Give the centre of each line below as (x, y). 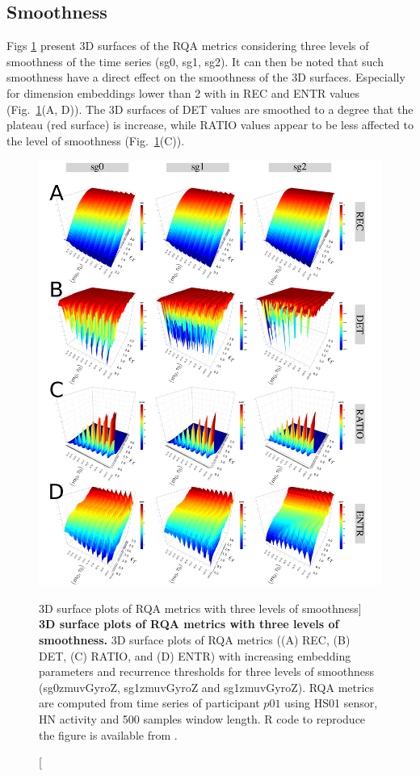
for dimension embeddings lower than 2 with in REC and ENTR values (183, 92)
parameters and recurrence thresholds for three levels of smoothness (206, 671)
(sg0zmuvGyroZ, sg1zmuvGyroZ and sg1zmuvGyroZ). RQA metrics (207, 687)
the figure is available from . (108, 734)
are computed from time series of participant (149, 703)
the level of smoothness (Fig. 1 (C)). (96, 140)
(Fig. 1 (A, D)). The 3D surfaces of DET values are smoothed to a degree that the (210, 109)
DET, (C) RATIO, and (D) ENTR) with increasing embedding (195, 655)
